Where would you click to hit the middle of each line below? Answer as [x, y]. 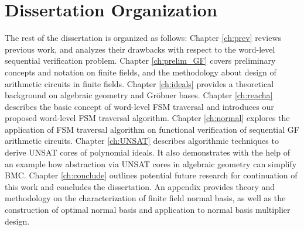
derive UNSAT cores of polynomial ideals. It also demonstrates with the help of [147, 152]
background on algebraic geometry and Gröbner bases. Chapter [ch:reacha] [139, 95]
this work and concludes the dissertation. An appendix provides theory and [140, 186]
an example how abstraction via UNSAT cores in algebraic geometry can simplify [151, 163]
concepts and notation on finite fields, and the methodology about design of [141, 72]
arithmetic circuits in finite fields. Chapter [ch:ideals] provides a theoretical [139, 83]
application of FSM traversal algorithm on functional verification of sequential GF [152, 129]
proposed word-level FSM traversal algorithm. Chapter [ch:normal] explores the [147, 118]
